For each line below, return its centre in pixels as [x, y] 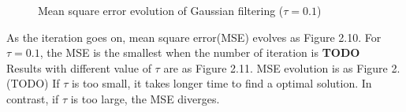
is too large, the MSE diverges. [145, 98]
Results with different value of [79, 67]
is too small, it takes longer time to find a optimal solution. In [222, 83]
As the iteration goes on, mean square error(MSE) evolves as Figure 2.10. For [194, 37]
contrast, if [33, 98]
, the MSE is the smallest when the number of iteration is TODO [200, 52]
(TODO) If [33, 83]
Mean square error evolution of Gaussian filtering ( [161, 10]
